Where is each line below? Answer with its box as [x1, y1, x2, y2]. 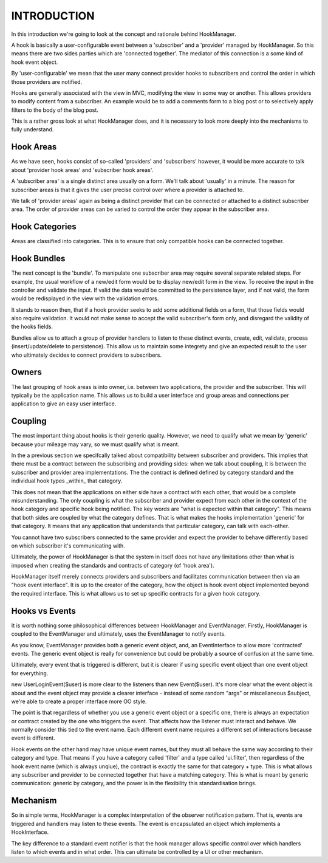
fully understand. [11, 126, 54, 133]
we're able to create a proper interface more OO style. [11, 698, 147, 705]
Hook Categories [11, 222, 77, 232]
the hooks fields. [11, 323, 53, 331]
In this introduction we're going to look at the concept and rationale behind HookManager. [11, 30, 236, 38]
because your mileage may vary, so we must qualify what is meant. [11, 441, 180, 448]
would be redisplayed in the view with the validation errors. [11, 295, 159, 302]
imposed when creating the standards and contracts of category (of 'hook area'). [11, 562, 215, 569]
